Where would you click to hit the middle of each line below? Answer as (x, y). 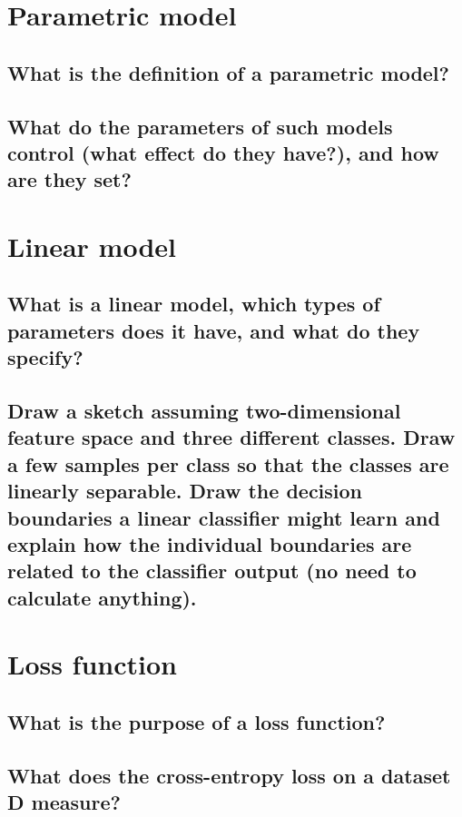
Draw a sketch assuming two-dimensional (204, 411)
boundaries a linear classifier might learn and (224, 517)
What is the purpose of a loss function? (197, 721)
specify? (45, 357)
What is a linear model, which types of (194, 304)
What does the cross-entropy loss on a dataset (229, 775)
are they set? (69, 179)
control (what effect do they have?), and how (223, 152)
